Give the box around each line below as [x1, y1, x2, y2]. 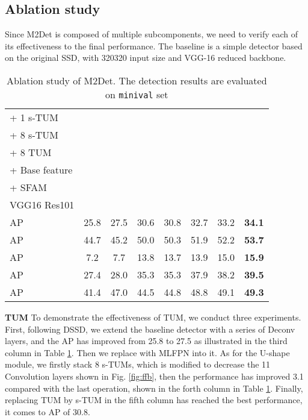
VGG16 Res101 [10, 197, 75, 212]
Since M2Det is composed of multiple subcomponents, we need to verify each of [5, 28, 298, 40]
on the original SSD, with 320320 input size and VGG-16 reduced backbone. [5, 51, 286, 64]
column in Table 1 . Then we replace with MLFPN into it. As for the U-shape [5, 346, 290, 359]
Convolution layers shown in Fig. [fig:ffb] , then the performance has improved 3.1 [5, 369, 304, 382]
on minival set [105, 87, 168, 101]
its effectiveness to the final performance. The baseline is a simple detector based [5, 39, 303, 52]
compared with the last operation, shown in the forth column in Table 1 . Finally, [5, 381, 303, 394]
